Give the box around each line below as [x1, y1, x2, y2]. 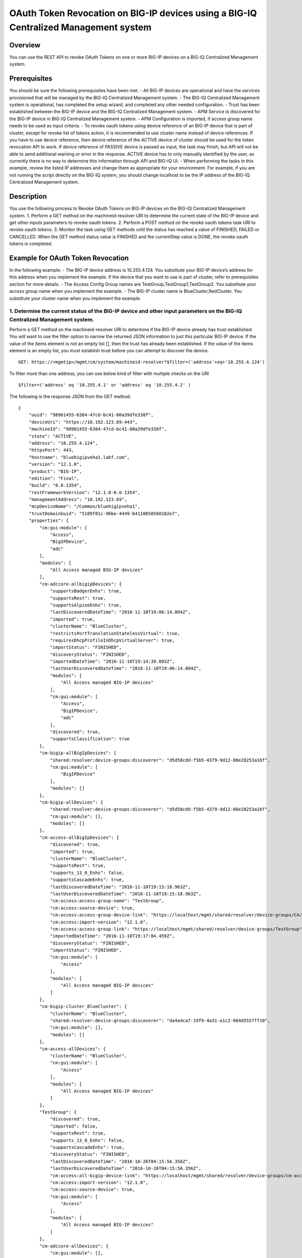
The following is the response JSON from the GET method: [9, 393, 131, 400]
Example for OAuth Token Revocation [9, 254, 129, 262]
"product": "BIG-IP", [28, 468, 83, 474]
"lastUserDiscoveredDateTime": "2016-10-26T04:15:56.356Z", [50, 1165, 201, 1171]
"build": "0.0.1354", [28, 483, 83, 488]
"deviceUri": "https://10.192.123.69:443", [28, 419, 138, 425]
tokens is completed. [9, 241, 53, 247]
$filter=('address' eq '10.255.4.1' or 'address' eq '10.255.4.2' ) [18, 382, 191, 388]
